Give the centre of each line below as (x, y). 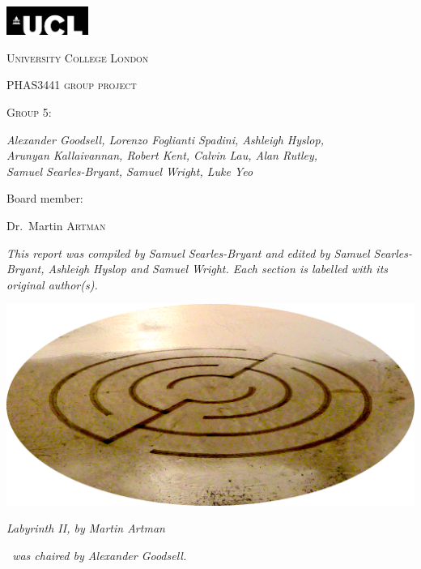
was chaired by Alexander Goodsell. (100, 556)
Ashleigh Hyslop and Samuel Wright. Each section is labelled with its (218, 269)
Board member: (45, 198)
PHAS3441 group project (72, 85)
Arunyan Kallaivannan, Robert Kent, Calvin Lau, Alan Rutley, (162, 155)
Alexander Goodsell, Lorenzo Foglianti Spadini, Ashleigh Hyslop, (165, 139)
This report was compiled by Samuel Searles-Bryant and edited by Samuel (188, 252)
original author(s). (52, 284)
